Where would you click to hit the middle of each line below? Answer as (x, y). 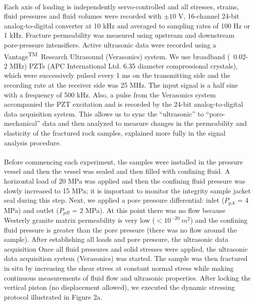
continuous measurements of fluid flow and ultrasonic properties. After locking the (127, 277)
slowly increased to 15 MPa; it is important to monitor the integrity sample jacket (127, 190)
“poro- (216, 113)
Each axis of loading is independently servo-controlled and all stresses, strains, (121, 6)
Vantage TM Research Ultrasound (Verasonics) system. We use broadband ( (117, 55)
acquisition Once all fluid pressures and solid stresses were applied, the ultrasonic (126, 248)
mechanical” (22, 123)
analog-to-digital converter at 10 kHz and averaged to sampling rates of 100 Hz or (127, 25)
